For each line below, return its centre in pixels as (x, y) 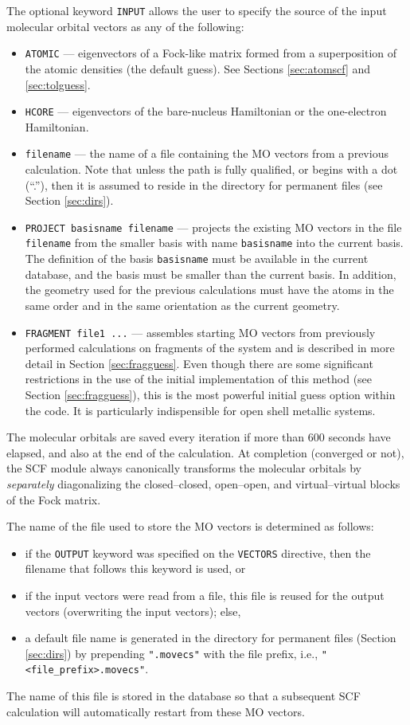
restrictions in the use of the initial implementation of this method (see (199, 379)
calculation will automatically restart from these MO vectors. (156, 711)
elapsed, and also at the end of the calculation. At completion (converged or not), (205, 452)
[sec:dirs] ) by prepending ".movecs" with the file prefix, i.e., (172, 653)
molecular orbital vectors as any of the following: (125, 26)
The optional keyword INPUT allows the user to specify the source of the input (197, 10)
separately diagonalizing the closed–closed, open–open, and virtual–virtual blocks (203, 483)
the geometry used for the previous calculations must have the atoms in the (209, 290)
